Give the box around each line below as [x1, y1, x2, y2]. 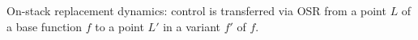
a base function [6, 18, 83, 34]
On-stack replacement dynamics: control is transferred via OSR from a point [6, 2, 386, 18]
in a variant [163, 18, 220, 34]
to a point [95, 18, 144, 34]
